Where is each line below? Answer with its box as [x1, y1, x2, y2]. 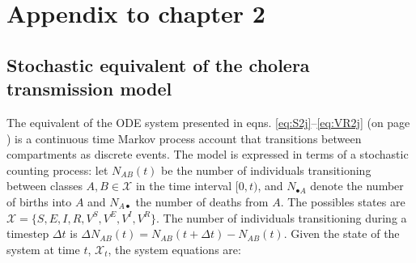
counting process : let [6, 161, 108, 178]
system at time [6, 240, 80, 257]
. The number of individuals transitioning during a [156, 209, 407, 226]
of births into [6, 193, 72, 210]
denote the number [310, 177, 404, 194]
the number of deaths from [135, 193, 269, 210]
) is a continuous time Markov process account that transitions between [6, 129, 362, 146]
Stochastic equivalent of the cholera [6, 52, 310, 77]
